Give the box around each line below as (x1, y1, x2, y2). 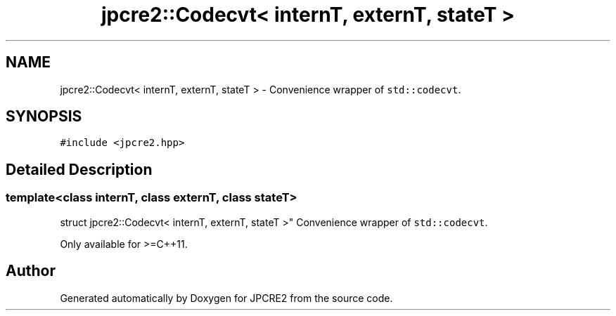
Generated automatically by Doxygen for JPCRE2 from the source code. (60, 291, 393, 304)
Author (6, 262, 56, 280)
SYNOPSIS (6, 107, 82, 126)
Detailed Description (6, 160, 153, 178)
